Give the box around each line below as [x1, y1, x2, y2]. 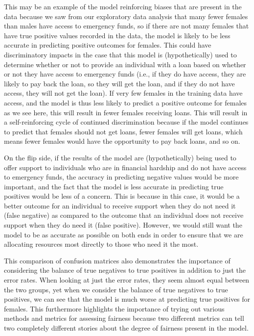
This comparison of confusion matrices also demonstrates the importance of [4, 255, 231, 265]
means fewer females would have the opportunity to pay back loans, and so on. [4, 136, 240, 146]
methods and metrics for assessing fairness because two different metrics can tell [4, 313, 244, 323]
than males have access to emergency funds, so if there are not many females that [4, 21, 249, 31]
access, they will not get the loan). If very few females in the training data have [4, 88, 243, 98]
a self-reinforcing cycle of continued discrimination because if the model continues [4, 117, 249, 127]
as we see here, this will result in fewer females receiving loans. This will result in [4, 107, 248, 117]
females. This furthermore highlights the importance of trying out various [4, 303, 225, 313]
